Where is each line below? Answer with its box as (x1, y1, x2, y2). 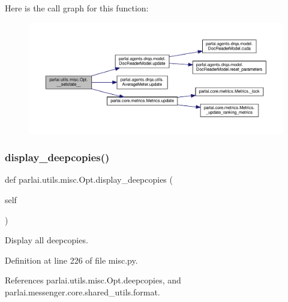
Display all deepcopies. (5, 234, 88, 246)
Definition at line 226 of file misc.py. (5, 253, 138, 266)
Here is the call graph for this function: (5, 2, 149, 14)
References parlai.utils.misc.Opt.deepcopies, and (5, 274, 181, 286)
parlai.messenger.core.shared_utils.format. (5, 285, 160, 298)
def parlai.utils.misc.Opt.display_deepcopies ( (5, 173, 173, 186)
